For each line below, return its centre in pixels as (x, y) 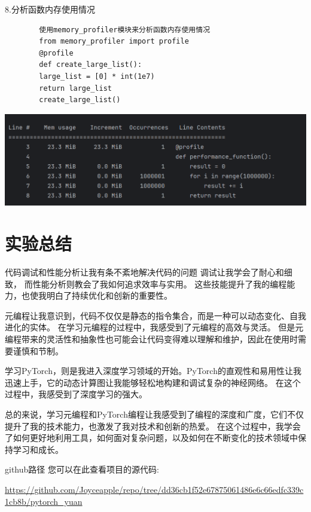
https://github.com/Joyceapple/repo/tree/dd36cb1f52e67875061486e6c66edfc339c (154, 489)
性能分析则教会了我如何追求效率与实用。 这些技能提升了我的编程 (160, 283)
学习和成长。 (38, 449)
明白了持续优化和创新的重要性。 (109, 295)
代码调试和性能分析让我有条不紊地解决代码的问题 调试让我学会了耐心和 (144, 272)
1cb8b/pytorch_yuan (44, 501)
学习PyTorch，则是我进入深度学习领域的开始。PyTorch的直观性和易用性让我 (153, 371)
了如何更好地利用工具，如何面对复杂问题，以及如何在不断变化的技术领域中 (151, 438)
